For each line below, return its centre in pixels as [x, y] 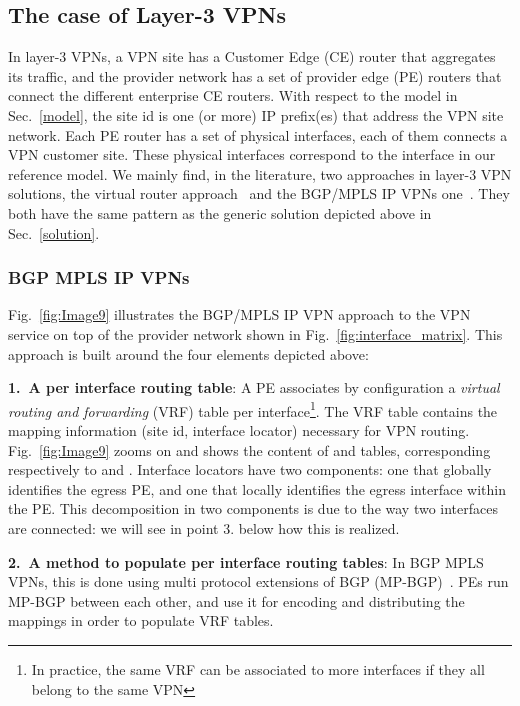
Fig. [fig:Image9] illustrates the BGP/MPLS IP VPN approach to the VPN [239, 314]
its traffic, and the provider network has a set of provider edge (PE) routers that [255, 75]
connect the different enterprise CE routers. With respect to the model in [233, 95]
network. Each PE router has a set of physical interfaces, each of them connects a [258, 134]
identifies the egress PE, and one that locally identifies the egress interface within [257, 488]
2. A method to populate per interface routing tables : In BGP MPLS [246, 561]
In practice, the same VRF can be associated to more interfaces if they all [258, 668]
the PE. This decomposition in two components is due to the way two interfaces [253, 508]
